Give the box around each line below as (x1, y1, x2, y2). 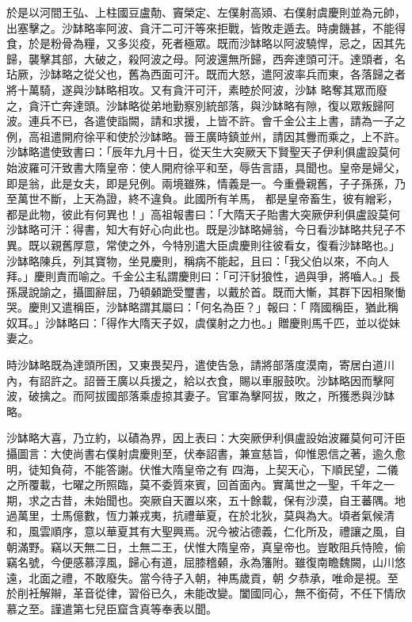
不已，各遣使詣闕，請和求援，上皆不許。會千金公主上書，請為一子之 (50, 113, 406, 129)
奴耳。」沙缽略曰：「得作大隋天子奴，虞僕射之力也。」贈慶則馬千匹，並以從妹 (6, 314, 400, 330)
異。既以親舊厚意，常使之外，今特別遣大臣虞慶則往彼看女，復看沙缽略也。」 (6, 236, 400, 253)
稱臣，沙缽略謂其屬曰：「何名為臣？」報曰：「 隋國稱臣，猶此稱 (72, 299, 399, 315)
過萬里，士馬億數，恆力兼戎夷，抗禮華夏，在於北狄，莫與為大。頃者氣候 (6, 507, 383, 524)
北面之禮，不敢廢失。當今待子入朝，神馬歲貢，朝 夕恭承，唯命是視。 (28, 569, 387, 586)
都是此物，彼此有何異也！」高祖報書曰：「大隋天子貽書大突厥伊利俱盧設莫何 (6, 205, 400, 222)
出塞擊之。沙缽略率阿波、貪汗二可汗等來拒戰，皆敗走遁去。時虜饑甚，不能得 (6, 19, 406, 36)
